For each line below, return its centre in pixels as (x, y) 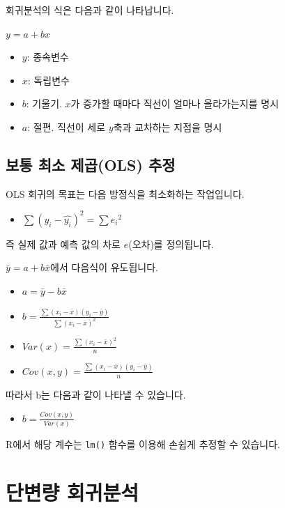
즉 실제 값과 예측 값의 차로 (63, 244)
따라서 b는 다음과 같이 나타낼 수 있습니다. (96, 394)
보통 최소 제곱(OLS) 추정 (91, 164)
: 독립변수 (48, 80)
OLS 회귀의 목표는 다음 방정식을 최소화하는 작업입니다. (125, 193)
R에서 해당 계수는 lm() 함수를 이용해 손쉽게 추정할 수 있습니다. (143, 444)
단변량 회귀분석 (72, 492)
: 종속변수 (48, 57)
